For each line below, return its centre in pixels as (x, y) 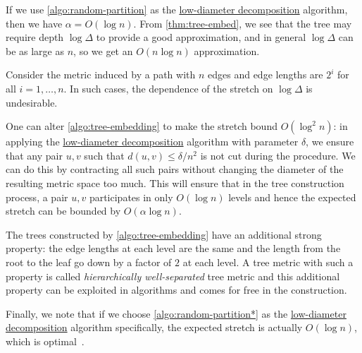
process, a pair (37, 197)
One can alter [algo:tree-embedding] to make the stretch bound (142, 126)
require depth (35, 37)
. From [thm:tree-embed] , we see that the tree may (243, 23)
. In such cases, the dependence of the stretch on (168, 88)
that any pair (34, 155)
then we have (34, 23)
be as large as (35, 50)
